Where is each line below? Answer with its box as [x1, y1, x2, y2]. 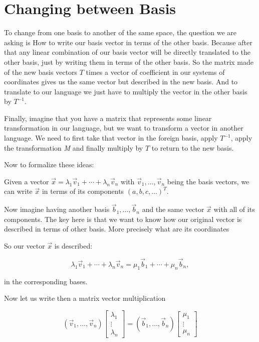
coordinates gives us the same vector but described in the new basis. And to [4, 76, 238, 87]
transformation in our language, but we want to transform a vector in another [4, 123, 243, 133]
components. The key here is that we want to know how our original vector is [4, 213, 242, 224]
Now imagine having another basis [4, 204, 110, 214]
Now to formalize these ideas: [4, 159, 94, 170]
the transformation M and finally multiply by [4, 142, 143, 153]
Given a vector [4, 176, 49, 186]
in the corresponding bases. [4, 276, 88, 286]
